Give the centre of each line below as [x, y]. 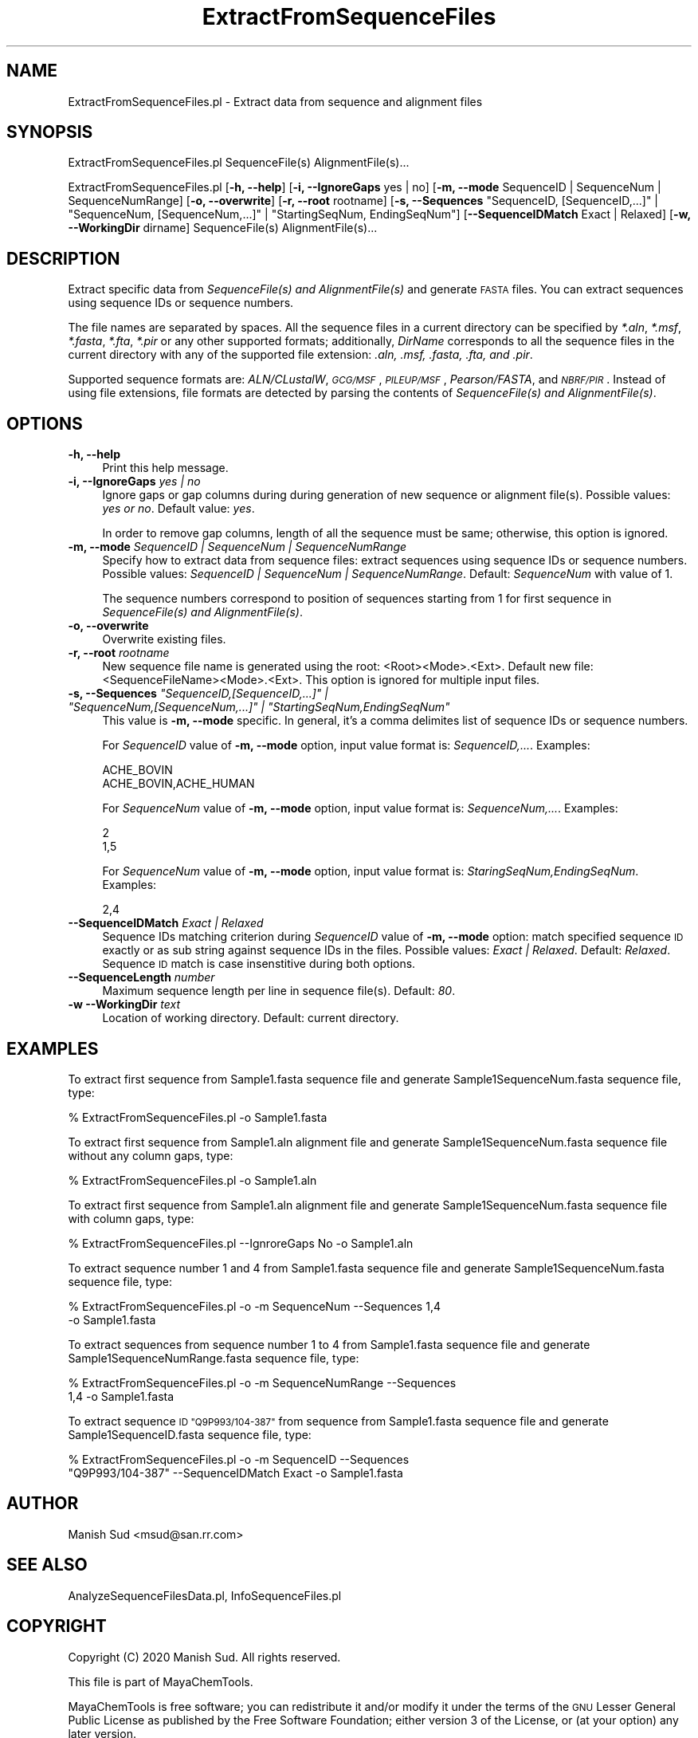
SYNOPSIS [50, 132]
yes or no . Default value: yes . [178, 509]
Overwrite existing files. [164, 639]
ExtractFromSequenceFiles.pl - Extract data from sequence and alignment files [275, 101]
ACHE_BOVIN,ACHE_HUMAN [178, 784]
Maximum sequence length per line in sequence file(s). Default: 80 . [279, 991]
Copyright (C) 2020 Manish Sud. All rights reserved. [204, 1657]
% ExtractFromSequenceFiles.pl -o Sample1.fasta [198, 1117]
